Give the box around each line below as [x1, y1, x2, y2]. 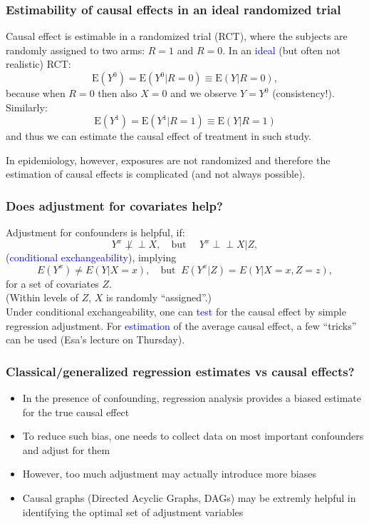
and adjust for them [22, 442, 110, 457]
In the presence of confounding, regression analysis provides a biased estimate [22, 391, 361, 405]
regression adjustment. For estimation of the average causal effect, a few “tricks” [6, 318, 357, 333]
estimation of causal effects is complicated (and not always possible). [6, 166, 306, 181]
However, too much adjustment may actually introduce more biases [22, 466, 316, 481]
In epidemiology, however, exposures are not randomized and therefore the [6, 152, 331, 167]
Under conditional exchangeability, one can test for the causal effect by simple [6, 304, 346, 319]
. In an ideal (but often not [222, 42, 341, 57]
